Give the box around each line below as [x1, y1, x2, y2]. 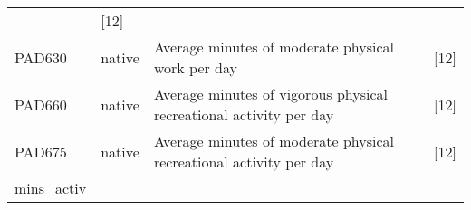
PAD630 [14, 46, 67, 68]
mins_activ [14, 177, 87, 198]
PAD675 [14, 140, 67, 162]
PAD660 [14, 93, 67, 115]
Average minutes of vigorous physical [153, 83, 389, 104]
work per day [153, 57, 237, 78]
